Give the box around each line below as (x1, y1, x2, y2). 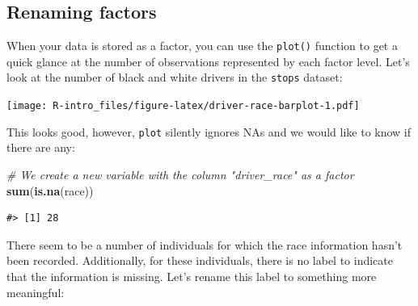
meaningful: (6, 283, 65, 300)
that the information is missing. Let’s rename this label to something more (6, 267, 377, 284)
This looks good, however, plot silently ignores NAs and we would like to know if (6, 123, 412, 140)
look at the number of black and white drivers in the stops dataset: (6, 69, 343, 86)
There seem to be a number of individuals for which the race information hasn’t (6, 236, 403, 253)
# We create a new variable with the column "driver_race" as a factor (6, 166, 354, 183)
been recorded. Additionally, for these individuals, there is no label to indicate (6, 252, 394, 269)
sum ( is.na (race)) (6, 182, 94, 199)
